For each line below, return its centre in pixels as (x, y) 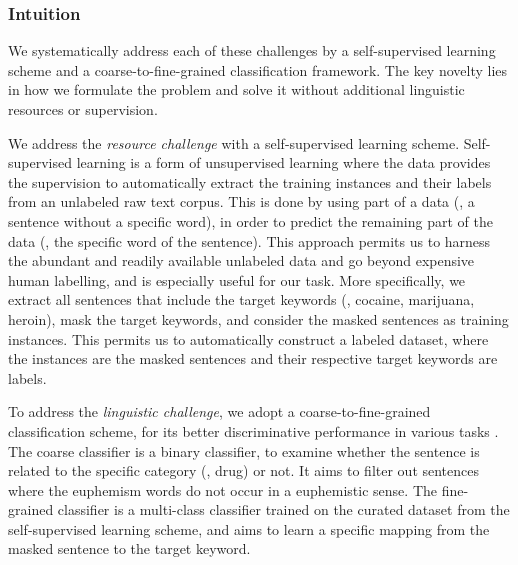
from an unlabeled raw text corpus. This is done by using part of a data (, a (241, 201)
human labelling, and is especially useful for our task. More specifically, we (237, 279)
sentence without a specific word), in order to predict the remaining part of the (250, 220)
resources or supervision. (83, 109)
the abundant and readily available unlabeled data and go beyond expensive (241, 260)
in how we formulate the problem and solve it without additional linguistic (236, 89)
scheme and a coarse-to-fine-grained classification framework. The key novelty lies (258, 69)
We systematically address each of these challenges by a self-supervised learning (252, 50)
